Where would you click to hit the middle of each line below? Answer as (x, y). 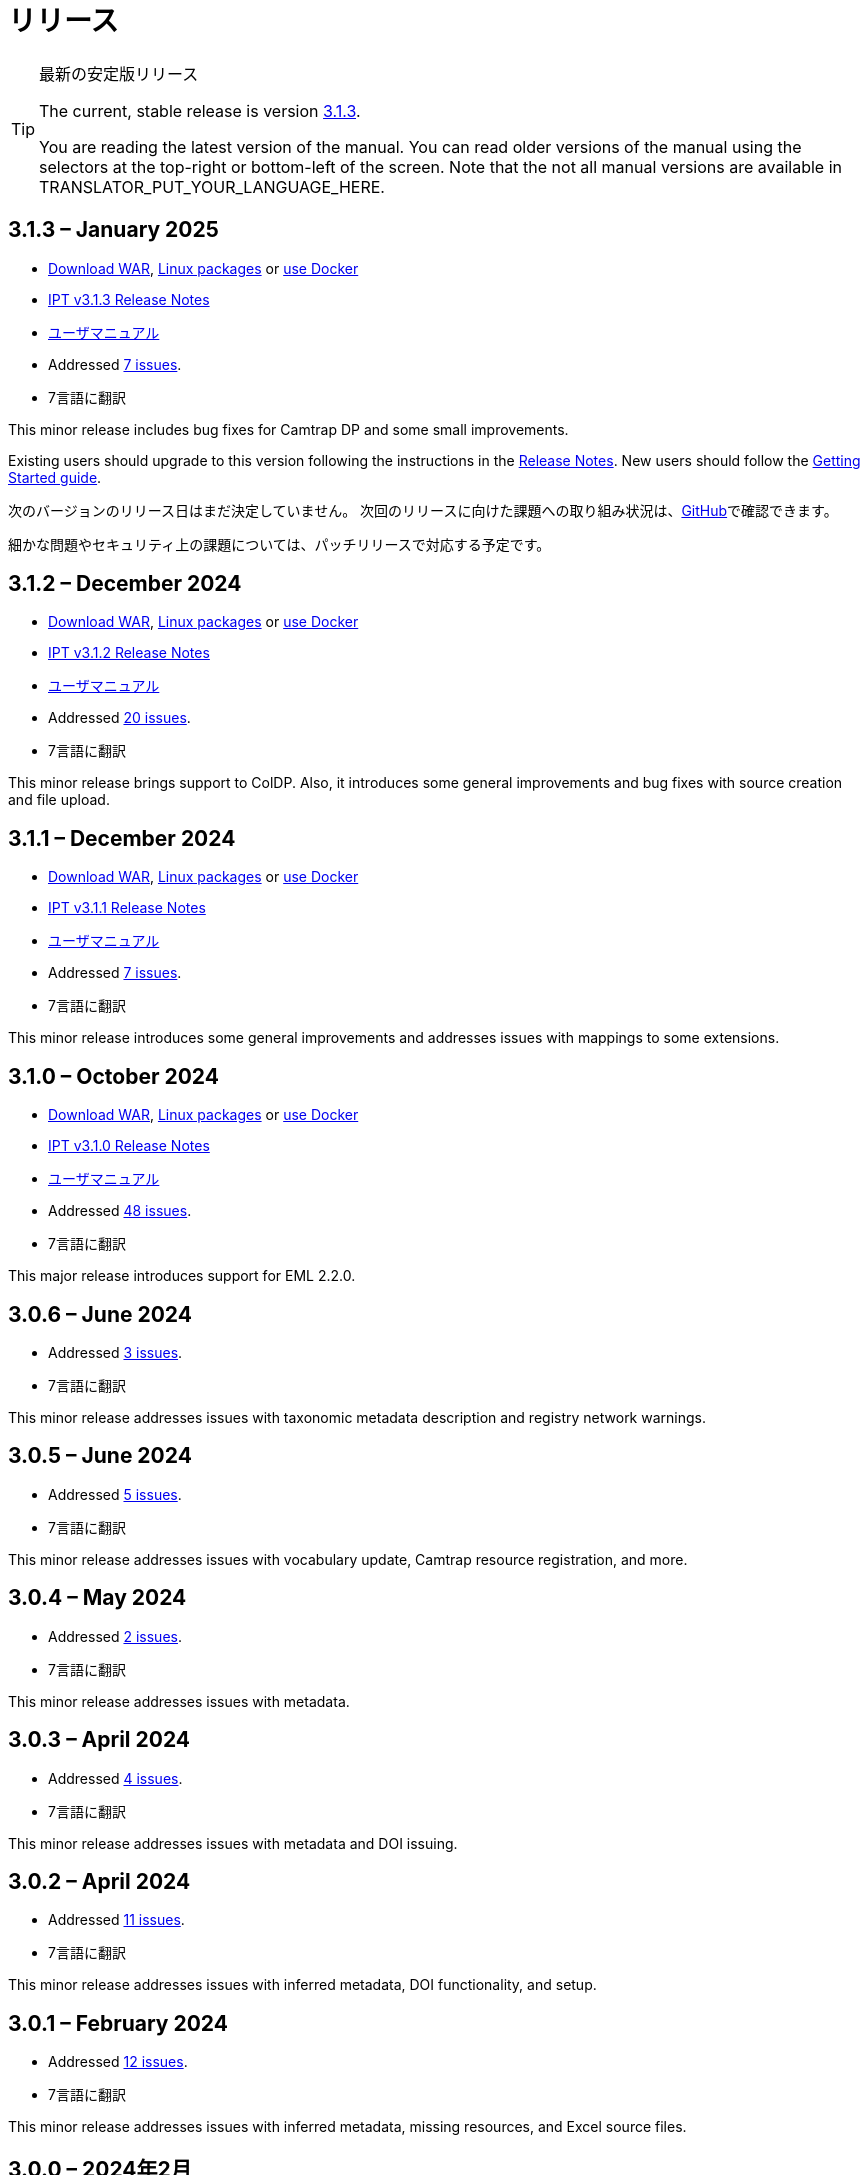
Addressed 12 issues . (118, 2062)
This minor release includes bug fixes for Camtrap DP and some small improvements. (288, 429)
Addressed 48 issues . (120, 1211)
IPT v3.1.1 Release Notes (127, 908)
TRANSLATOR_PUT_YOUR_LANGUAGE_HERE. (212, 186)
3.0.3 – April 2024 (99, 1740)
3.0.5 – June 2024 (100, 1456)
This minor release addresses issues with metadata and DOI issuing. (233, 1843)
